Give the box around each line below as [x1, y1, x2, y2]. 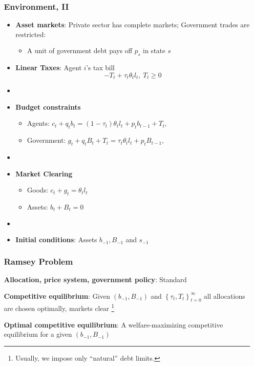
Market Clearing [15, 168, 72, 178]
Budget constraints [15, 101, 81, 112]
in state [143, 45, 166, 56]
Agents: [27, 118, 50, 128]
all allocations [204, 290, 245, 301]
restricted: [15, 29, 46, 39]
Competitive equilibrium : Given [4, 290, 110, 301]
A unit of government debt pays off [27, 45, 132, 56]
